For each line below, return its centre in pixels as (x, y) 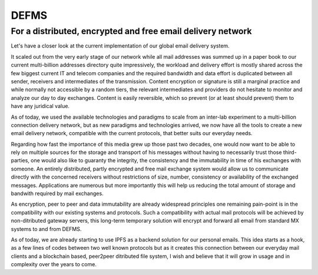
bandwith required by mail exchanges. (57, 193)
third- (290, 152)
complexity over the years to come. (54, 264)
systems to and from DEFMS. (46, 229)
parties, (20, 160)
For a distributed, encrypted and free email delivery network (132, 31)
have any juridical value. (40, 106)
